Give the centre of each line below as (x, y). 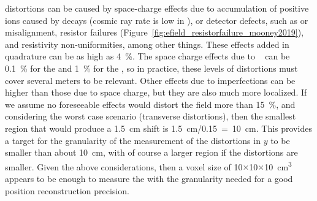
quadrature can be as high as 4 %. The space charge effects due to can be (147, 56)
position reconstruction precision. (67, 190)
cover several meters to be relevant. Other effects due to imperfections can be (150, 80)
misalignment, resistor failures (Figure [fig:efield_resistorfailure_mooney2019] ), (155, 32)
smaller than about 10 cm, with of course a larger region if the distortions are (151, 152)
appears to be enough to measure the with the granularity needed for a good (149, 178)
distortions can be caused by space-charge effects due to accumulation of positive (157, 8)
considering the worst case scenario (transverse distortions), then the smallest (151, 116)
